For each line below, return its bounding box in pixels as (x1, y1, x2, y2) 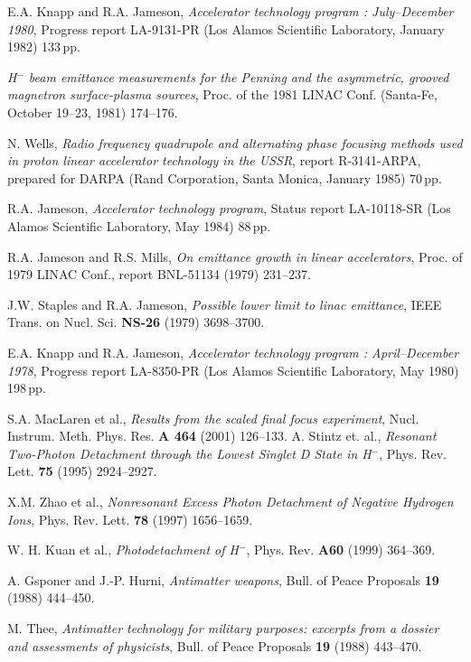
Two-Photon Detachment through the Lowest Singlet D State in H (7, 443, 372, 462)
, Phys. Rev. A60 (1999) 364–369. (246, 540, 436, 559)
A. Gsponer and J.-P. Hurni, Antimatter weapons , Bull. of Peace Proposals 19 (7, 570, 439, 589)
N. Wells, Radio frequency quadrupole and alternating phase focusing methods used (7, 133, 463, 152)
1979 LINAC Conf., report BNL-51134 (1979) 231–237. (7, 265, 311, 284)
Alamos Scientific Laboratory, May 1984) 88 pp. (7, 216, 271, 235)
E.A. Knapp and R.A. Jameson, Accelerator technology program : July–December (7, 2, 454, 20)
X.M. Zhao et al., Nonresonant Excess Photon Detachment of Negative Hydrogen (7, 492, 454, 511)
